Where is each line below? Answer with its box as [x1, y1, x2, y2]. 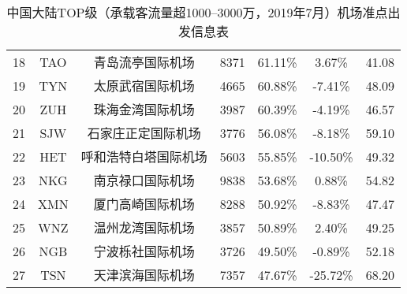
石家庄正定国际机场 [87, 124, 201, 142]
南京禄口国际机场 [93, 171, 195, 189]
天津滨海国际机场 [93, 266, 195, 284]
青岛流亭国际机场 [93, 53, 195, 71]
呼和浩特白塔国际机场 [80, 147, 207, 166]
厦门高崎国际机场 [93, 195, 195, 213]
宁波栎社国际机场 [93, 242, 195, 260]
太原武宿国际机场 [93, 76, 195, 95]
